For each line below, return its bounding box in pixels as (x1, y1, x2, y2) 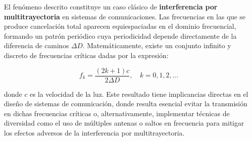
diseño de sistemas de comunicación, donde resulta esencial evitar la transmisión (4, 98, 248, 109)
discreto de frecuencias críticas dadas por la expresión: (4, 50, 169, 60)
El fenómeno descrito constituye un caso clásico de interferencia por (4, 1, 217, 11)
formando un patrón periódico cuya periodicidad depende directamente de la (4, 30, 237, 41)
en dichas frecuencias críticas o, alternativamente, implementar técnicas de (4, 108, 230, 118)
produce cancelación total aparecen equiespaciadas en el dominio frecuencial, (4, 21, 236, 31)
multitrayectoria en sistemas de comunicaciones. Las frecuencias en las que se (4, 11, 246, 21)
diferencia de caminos (4, 40, 69, 51)
